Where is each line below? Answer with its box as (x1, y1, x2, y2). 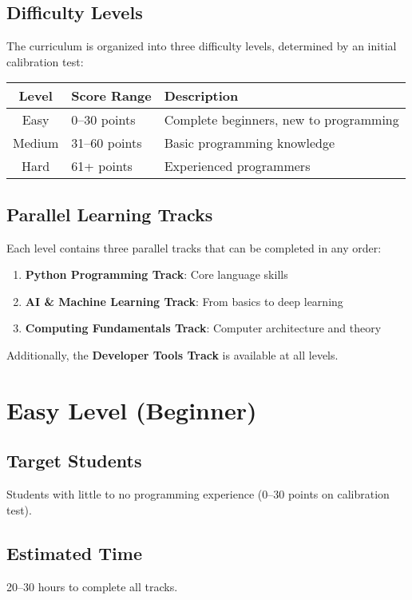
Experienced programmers (164, 157, 311, 176)
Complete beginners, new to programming (164, 110, 399, 129)
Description (164, 86, 239, 105)
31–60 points (71, 133, 142, 153)
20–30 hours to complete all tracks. (6, 578, 178, 594)
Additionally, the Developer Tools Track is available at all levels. (6, 346, 339, 363)
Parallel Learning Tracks (6, 201, 213, 226)
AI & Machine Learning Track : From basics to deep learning (25, 292, 343, 309)
